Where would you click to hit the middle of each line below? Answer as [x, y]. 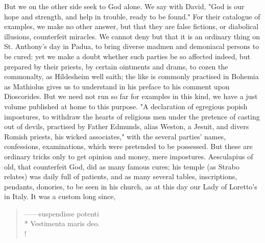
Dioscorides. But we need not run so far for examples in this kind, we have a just [131, 96]
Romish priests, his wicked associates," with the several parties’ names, [115, 136]
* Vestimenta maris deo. [62, 223]
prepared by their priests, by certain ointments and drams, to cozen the [116, 66]
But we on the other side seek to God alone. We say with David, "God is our [124, 6]
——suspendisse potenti [62, 213]
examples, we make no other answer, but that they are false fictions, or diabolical [131, 26]
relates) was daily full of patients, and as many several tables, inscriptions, [121, 176]
